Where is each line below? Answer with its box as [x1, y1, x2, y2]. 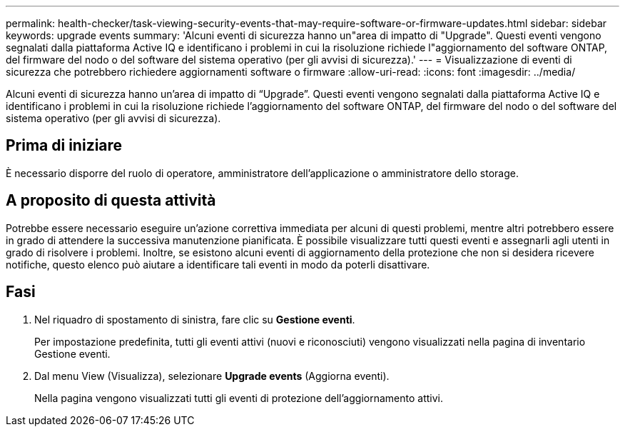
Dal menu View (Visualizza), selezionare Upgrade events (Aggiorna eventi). [34, 369, 390, 382]
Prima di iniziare [6, 136, 123, 155]
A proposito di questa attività [6, 191, 216, 210]
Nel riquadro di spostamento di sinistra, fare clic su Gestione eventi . [34, 313, 355, 326]
